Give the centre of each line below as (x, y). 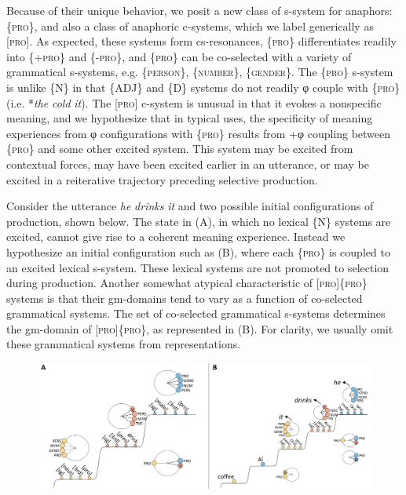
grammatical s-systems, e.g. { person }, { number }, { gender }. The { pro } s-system (200, 72)
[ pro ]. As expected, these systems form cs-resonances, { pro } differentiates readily (201, 41)
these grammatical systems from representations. (124, 344)
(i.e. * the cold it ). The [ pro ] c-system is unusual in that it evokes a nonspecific (194, 102)
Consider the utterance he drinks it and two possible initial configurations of (190, 206)
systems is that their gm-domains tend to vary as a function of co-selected (185, 298)
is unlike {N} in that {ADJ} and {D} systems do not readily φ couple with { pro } (203, 87)
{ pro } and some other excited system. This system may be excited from (180, 149)
